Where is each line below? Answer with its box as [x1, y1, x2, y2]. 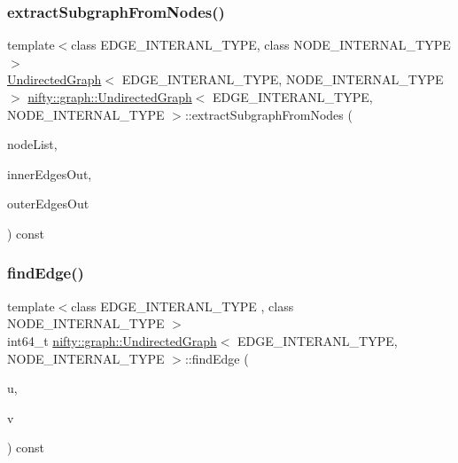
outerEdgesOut [7, 194, 89, 213]
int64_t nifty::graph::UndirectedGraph [7, 331, 217, 349]
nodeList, [7, 135, 58, 153]
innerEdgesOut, [7, 164, 92, 183]
